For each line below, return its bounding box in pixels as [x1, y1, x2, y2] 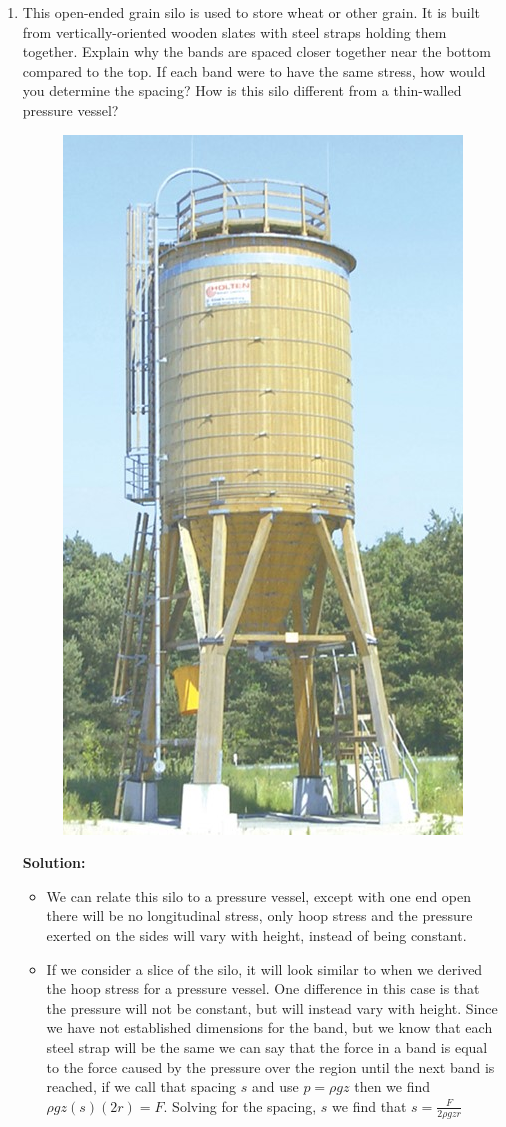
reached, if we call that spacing [46, 1076, 237, 1097]
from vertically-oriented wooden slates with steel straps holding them [22, 21, 447, 42]
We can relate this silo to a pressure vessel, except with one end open [46, 885, 472, 906]
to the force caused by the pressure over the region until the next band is [46, 1056, 495, 1077]
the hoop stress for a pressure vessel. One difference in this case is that [46, 978, 480, 999]
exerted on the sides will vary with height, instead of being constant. [46, 924, 467, 945]
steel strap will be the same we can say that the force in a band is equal [46, 1036, 488, 1057]
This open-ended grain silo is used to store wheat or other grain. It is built [22, 2, 481, 22]
